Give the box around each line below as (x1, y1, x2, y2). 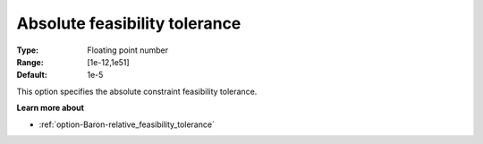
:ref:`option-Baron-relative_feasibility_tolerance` (38, 119, 215, 130)
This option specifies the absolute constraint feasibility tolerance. (16, 86, 258, 97)
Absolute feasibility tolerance (16, 13, 241, 33)
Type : (16, 45, 39, 55)
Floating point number (87, 45, 169, 55)
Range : (16, 56, 44, 67)
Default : (16, 70, 48, 80)
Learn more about (16, 103, 85, 114)
